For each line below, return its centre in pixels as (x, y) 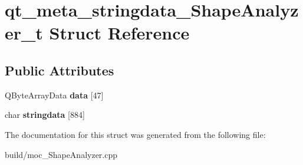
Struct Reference (119, 33)
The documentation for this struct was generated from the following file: (135, 134)
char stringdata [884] (45, 115)
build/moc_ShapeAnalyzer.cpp (61, 154)
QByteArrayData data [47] (54, 95)
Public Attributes (60, 70)
